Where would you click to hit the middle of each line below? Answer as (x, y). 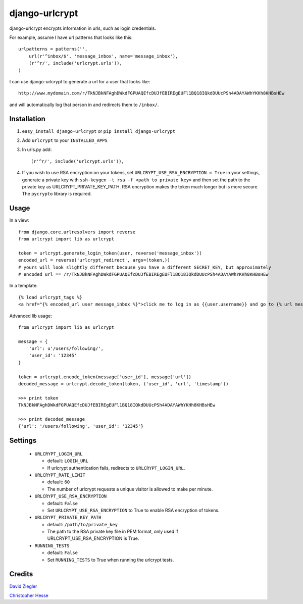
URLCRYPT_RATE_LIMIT (60, 475)
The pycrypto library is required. (57, 194)
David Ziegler (23, 586)
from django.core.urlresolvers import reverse (77, 232)
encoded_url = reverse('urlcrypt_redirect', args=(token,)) (94, 260)
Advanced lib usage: (31, 316)
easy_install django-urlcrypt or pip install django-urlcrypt (99, 131)
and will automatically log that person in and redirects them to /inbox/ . (84, 105)
